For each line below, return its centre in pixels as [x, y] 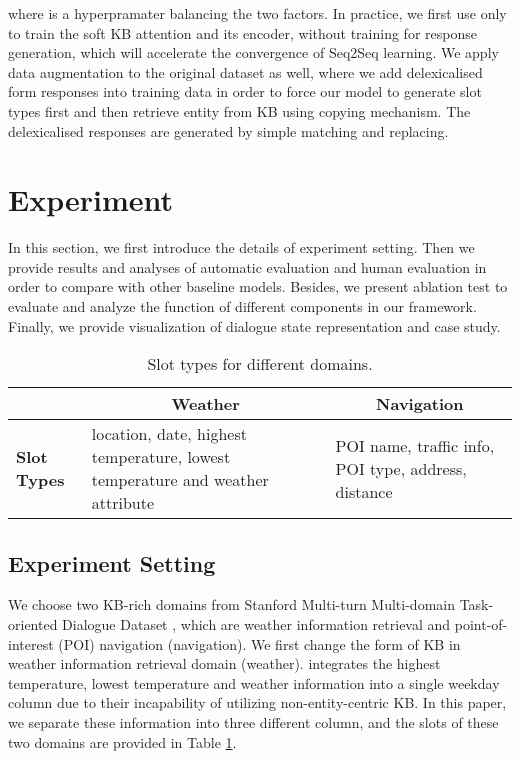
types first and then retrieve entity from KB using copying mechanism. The [239, 110]
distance [364, 491]
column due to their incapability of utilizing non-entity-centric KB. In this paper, [257, 702]
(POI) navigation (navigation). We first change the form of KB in [259, 643]
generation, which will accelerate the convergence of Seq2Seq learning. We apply [253, 52]
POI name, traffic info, [415, 445]
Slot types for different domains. [260, 364]
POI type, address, [401, 468]
